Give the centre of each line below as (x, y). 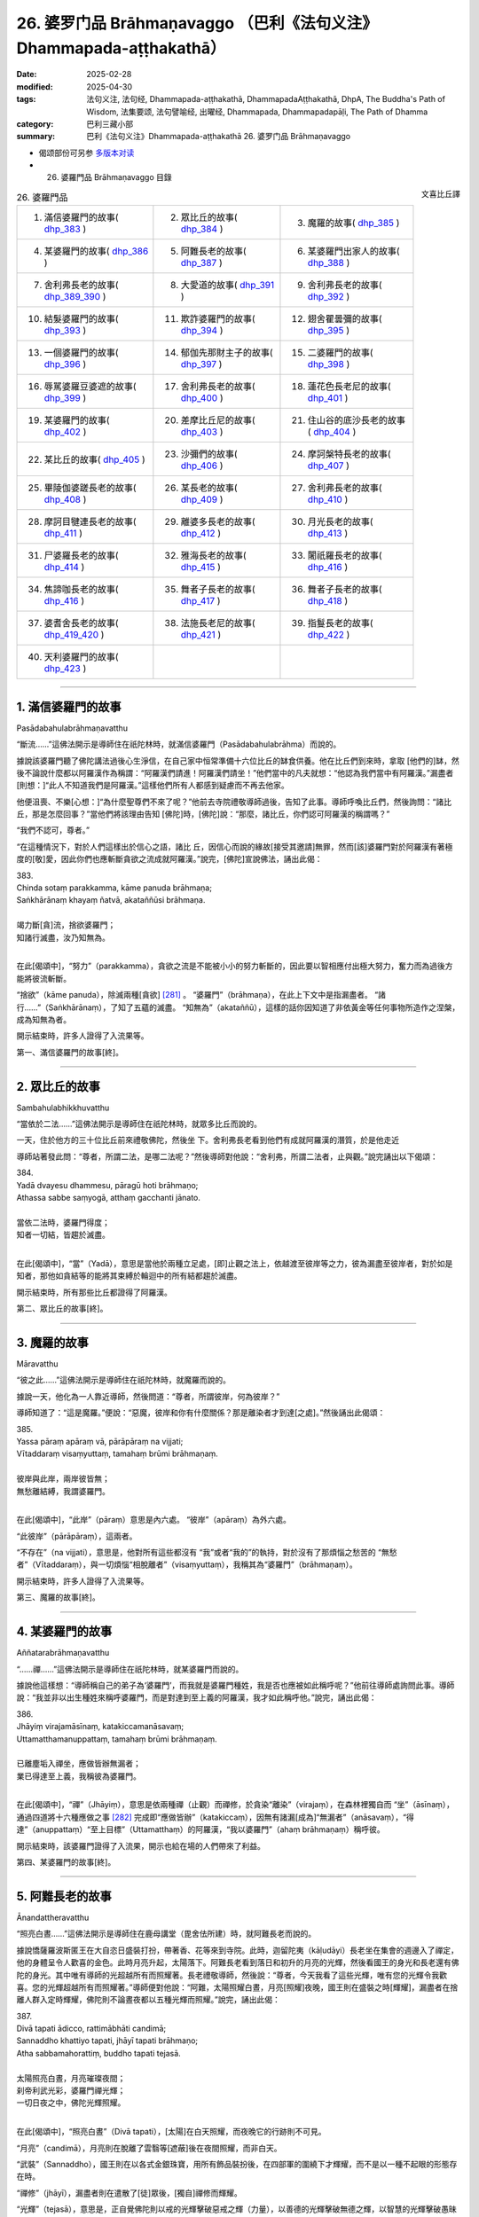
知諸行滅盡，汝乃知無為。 (63, 937)
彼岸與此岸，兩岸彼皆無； (63, 1479)
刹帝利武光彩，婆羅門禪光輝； (71, 2091)
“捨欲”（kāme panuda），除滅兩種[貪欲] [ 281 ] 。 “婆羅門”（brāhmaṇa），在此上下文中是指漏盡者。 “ (197, 995)
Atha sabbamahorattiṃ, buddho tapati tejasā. (98, 2053)
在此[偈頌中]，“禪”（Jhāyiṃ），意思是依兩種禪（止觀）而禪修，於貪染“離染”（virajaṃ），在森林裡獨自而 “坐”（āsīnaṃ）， (236, 1805)
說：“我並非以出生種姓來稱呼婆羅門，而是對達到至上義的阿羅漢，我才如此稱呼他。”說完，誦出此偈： (196, 1697)
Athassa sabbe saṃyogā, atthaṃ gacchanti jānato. (109, 1197)
